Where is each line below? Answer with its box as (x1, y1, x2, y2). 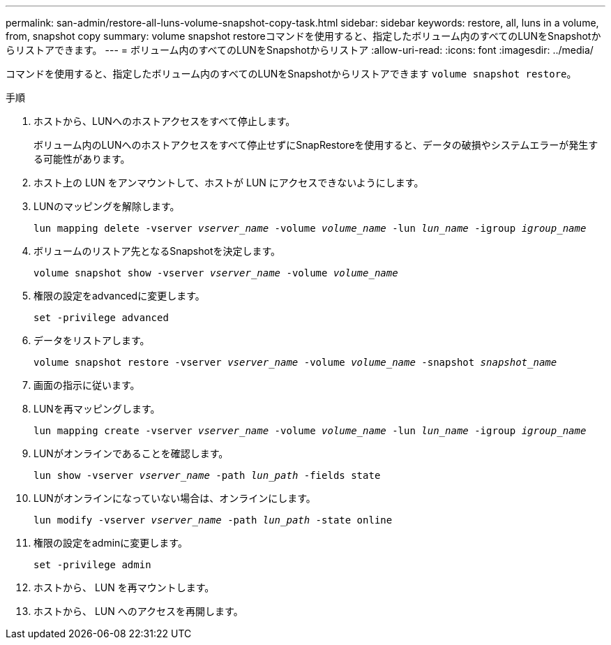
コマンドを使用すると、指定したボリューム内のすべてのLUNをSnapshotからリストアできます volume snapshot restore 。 (6, 68, 577, 80)
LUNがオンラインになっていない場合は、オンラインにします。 (33, 492, 316, 504)
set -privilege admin (33, 559, 151, 570)
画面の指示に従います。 (33, 379, 140, 391)
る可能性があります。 (33, 153, 130, 165)
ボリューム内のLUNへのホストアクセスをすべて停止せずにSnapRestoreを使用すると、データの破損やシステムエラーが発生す (33, 139, 598, 151)
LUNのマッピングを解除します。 (33, 200, 180, 212)
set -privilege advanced (33, 312, 169, 323)
